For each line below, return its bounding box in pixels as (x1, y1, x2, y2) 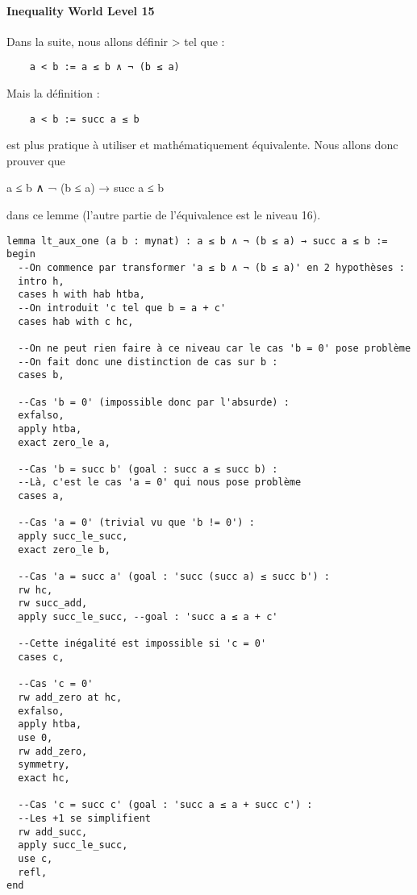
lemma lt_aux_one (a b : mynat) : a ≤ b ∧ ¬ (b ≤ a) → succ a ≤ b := (6, 235, 388, 247)
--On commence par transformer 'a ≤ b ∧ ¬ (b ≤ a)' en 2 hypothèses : (18, 261, 405, 273)
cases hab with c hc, (18, 315, 134, 327)
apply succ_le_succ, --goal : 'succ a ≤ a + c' (18, 611, 278, 623)
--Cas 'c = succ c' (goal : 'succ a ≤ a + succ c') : (18, 799, 313, 811)
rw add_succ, (18, 826, 88, 838)
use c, (18, 852, 53, 864)
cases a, (18, 490, 65, 502)
